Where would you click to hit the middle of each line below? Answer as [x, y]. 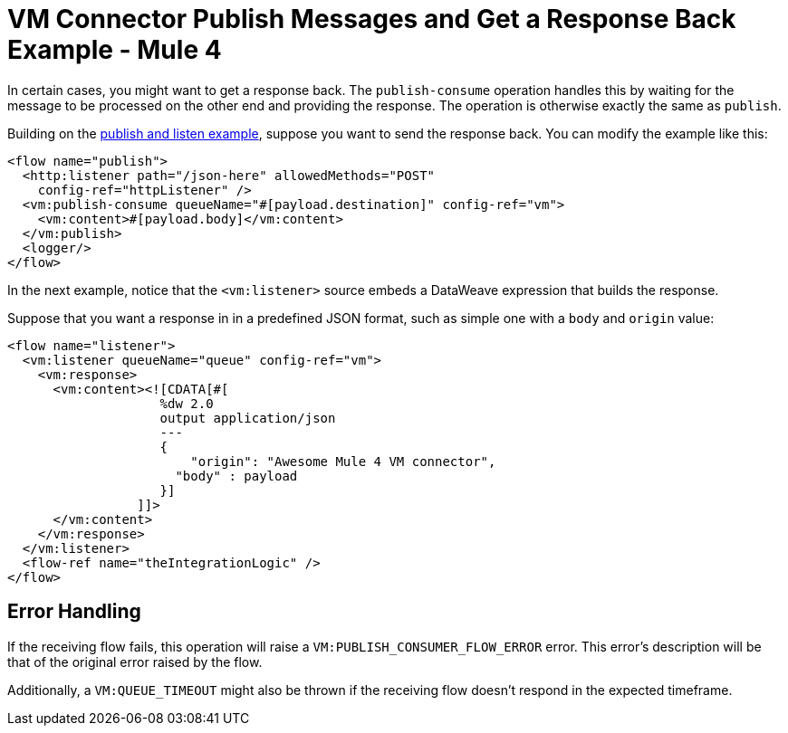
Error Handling [74, 612]
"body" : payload [236, 476]
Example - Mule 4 [115, 50]
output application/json [248, 418]
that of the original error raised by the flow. [135, 662]
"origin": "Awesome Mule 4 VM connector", [343, 461]
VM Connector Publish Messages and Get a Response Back [372, 19]
